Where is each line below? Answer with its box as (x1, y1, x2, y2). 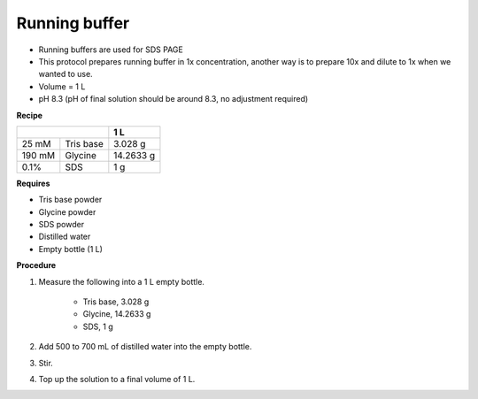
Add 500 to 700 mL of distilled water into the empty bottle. (38, 341, 252, 352)
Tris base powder (38, 195, 103, 205)
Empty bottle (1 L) (38, 243, 104, 254)
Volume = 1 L (38, 81, 86, 92)
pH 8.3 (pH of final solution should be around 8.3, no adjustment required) (38, 94, 309, 104)
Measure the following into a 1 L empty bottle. (38, 276, 205, 287)
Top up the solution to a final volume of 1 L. (38, 373, 196, 384)
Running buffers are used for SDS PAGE (38, 44, 183, 55)
